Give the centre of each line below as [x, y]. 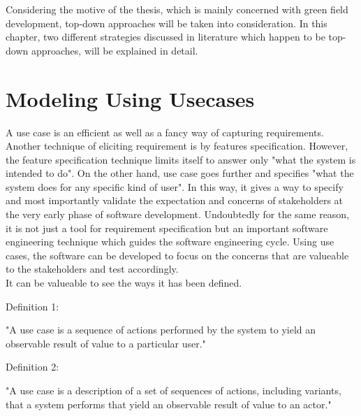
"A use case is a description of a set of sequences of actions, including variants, [174, 390]
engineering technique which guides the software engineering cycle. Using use [170, 242]
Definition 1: [32, 306]
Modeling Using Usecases [130, 98]
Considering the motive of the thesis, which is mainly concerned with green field [177, 9]
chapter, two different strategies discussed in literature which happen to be [165, 37]
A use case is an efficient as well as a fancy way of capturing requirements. [165, 132]
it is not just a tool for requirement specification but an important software [167, 228]
